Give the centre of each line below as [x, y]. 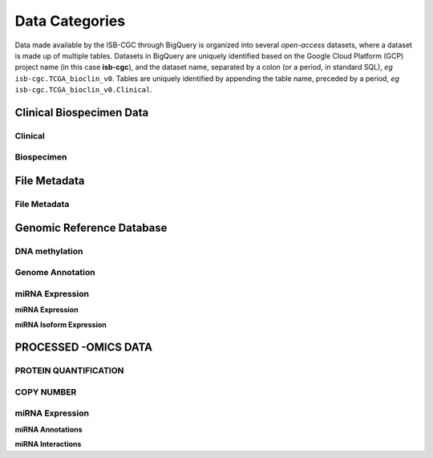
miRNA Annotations [49, 429]
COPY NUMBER [46, 391]
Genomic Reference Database [91, 227]
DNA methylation [49, 251]
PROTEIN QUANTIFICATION [69, 371]
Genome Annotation [55, 273]
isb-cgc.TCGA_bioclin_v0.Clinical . [83, 90]
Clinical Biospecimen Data [82, 112]
